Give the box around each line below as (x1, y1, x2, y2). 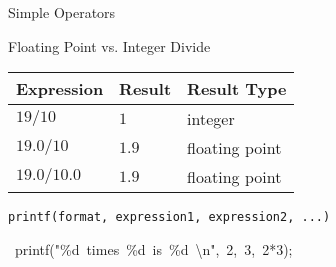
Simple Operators (8, 2, 116, 22)
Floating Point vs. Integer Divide (8, 35, 211, 56)
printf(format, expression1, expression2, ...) (8, 210, 331, 225)
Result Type (187, 77, 287, 101)
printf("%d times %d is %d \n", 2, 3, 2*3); (14, 238, 293, 259)
